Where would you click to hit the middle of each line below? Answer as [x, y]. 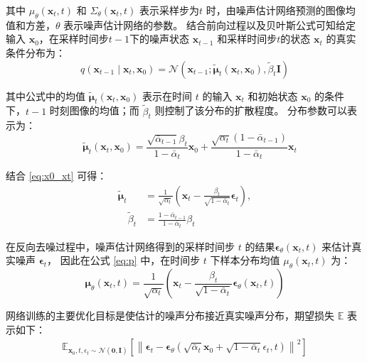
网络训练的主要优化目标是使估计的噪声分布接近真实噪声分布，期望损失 [170, 316]
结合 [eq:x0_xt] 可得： [57, 176]
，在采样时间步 [74, 39]
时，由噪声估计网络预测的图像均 [281, 10]
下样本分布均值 [245, 260]
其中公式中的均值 [46, 95]
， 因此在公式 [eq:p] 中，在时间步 [124, 260]
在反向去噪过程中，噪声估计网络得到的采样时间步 [120, 246]
